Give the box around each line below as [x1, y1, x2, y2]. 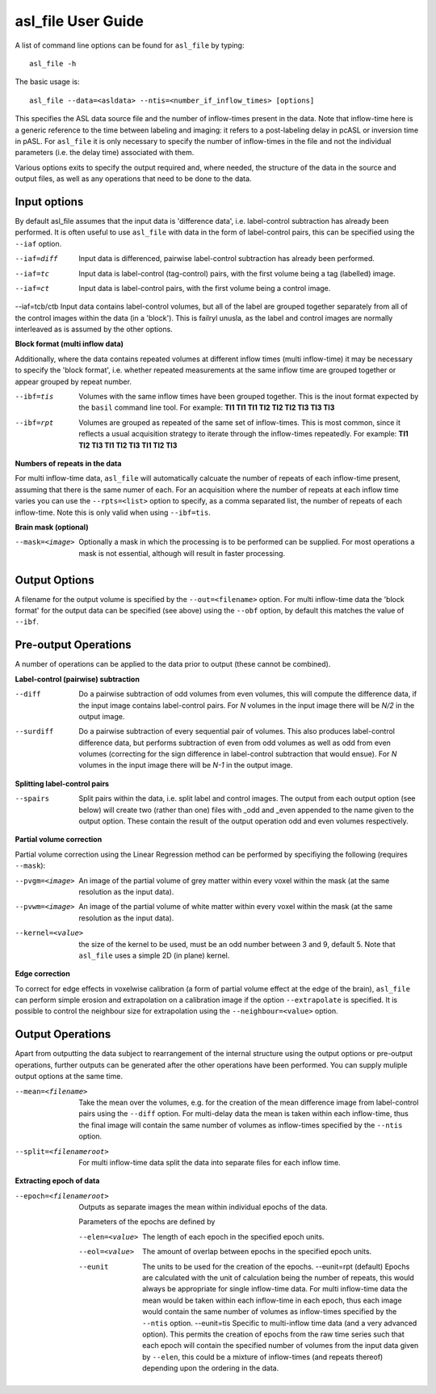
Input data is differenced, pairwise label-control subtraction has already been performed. [78, 254, 375, 263]
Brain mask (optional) [15, 522, 89, 532]
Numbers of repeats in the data [15, 459, 122, 468]
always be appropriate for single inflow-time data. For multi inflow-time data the [142, 1284, 408, 1294]
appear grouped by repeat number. [15, 377, 132, 386]
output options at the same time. [15, 1072, 123, 1081]
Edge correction [15, 969, 70, 979]
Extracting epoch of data [15, 1176, 100, 1186]
